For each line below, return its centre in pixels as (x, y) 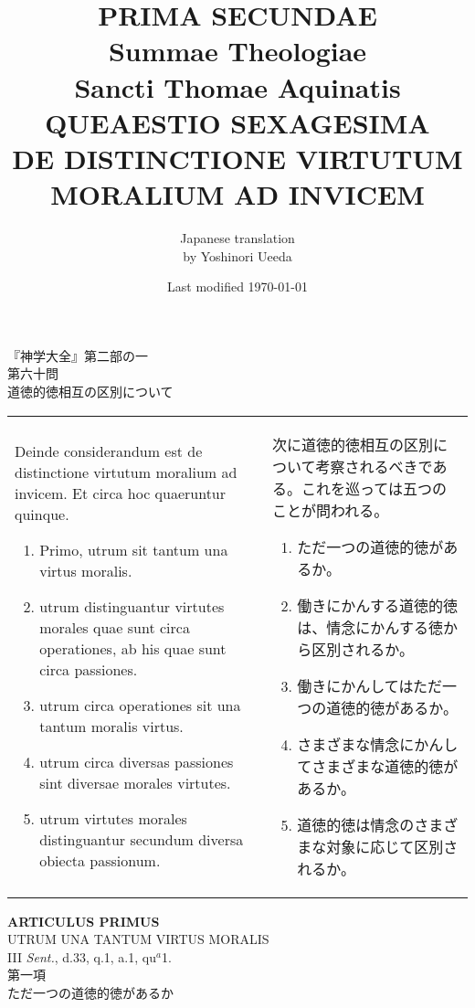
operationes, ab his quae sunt (133, 649)
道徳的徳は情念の (356, 824)
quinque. (42, 515)
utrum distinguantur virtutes (132, 607)
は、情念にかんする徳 (370, 627)
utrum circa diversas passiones (137, 762)
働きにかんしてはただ (370, 685)
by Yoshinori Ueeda (237, 255)
